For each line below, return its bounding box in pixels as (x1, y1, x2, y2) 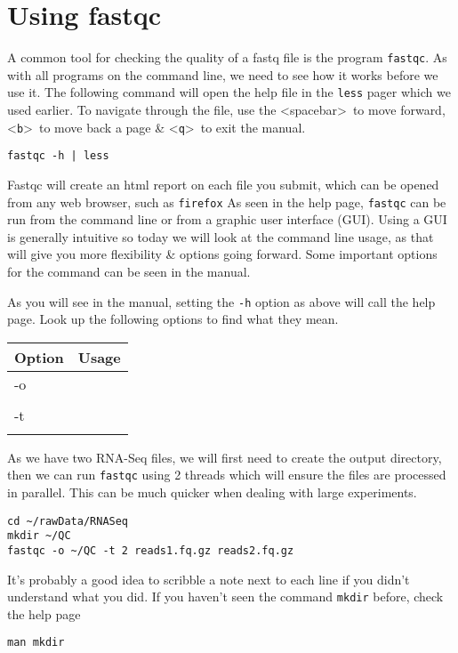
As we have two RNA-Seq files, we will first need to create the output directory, (7, 447, 442, 466)
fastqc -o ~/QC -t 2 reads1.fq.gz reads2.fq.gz (7, 544, 294, 557)
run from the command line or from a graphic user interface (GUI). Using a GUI (7, 210, 447, 229)
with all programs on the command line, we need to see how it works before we (7, 65, 438, 84)
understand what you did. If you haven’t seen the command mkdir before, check (7, 587, 444, 606)
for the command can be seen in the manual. (7, 262, 251, 280)
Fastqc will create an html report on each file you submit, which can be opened (7, 174, 439, 193)
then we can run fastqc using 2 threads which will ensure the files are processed (7, 465, 446, 484)
